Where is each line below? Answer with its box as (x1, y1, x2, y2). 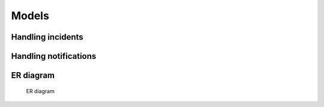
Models (11, 9, 49, 22)
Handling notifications (11, 51, 97, 61)
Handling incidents (11, 32, 83, 42)
